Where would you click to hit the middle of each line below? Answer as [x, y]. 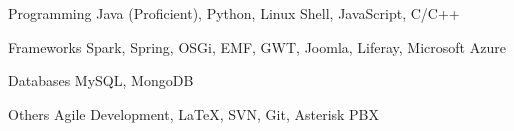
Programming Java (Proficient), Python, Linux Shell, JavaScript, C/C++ [234, 13]
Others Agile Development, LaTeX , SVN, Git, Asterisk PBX [194, 113]
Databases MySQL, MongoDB [101, 80]
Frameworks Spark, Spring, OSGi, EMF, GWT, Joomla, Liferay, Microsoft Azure [257, 46]
